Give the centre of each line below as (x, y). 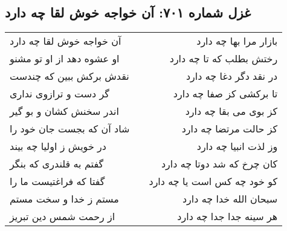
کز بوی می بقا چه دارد (231, 111)
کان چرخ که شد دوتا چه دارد (219, 164)
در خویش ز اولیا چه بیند (58, 146)
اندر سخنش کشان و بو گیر (64, 111)
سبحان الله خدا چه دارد (230, 199)
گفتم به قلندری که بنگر (57, 164)
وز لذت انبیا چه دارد (237, 146)
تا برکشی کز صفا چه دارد (225, 94)
